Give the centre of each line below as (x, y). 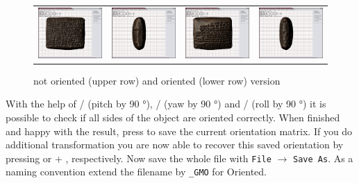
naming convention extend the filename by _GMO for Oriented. (136, 172)
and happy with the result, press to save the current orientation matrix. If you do (179, 131)
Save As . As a (323, 158)
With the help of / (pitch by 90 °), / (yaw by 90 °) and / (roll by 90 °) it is (166, 104)
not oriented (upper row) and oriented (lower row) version (157, 80)
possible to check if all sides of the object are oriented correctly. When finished (173, 117)
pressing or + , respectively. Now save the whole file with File (139, 158)
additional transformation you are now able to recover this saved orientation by (175, 145)
